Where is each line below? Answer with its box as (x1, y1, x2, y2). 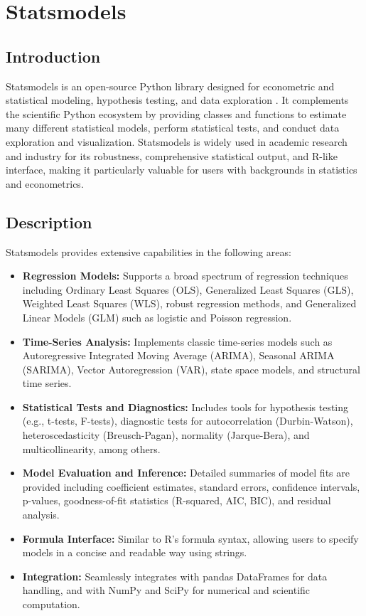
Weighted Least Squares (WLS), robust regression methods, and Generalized (22, 296, 357, 311)
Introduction (6, 45, 101, 67)
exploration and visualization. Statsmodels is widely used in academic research (6, 134, 348, 149)
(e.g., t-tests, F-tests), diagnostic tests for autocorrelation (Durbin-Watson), (22, 413, 353, 428)
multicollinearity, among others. (22, 441, 161, 456)
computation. (22, 597, 80, 611)
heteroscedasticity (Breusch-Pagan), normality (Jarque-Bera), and (22, 428, 310, 442)
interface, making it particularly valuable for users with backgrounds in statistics (6, 162, 357, 177)
